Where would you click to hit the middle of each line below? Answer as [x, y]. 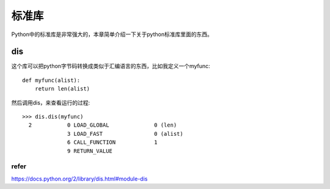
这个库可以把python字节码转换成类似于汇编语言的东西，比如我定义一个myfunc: [111, 66]
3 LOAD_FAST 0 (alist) [125, 134]
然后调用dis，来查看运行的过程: [51, 102]
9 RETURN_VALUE [90, 151]
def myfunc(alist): [51, 80]
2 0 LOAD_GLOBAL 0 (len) [103, 125]
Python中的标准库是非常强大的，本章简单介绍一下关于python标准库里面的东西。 [112, 34]
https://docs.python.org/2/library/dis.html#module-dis [79, 179]
